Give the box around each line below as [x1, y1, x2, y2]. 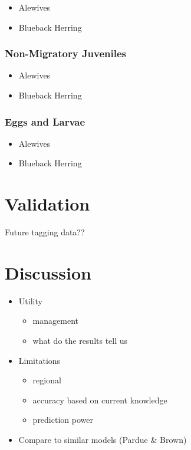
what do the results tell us [32, 334, 128, 347]
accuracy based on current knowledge [32, 393, 167, 406]
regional [32, 374, 61, 386]
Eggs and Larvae [5, 114, 85, 129]
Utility [18, 294, 42, 307]
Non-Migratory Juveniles [5, 46, 127, 61]
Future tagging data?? [5, 226, 85, 238]
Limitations [18, 354, 61, 366]
